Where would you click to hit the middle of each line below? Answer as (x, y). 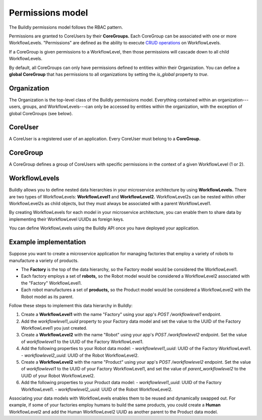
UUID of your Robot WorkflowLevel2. (58, 376)
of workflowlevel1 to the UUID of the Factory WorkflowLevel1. (82, 341)
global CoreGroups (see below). (41, 113)
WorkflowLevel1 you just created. (54, 328)
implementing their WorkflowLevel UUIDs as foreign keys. (66, 219)
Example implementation (48, 242)
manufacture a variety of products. (44, 261)
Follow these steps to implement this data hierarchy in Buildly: (71, 305)
